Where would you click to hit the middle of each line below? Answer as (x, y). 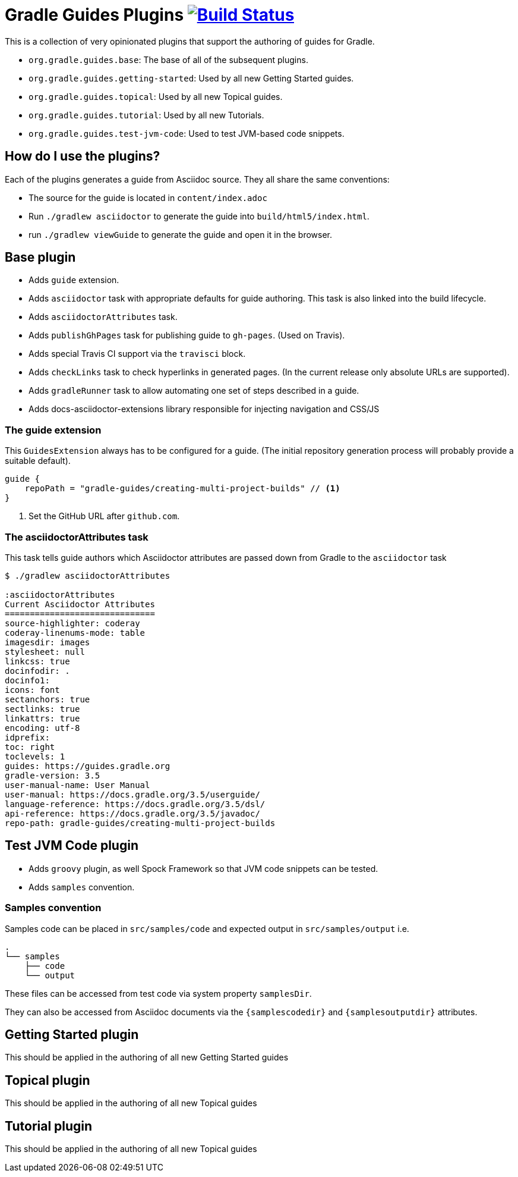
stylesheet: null (45, 652)
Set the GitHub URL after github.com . (104, 516)
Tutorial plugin (49, 1126)
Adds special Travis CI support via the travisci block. (137, 354)
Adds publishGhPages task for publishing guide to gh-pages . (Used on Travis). (187, 335)
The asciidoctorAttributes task (77, 537)
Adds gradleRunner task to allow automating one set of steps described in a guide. (194, 391)
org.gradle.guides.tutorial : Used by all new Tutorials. (146, 115)
